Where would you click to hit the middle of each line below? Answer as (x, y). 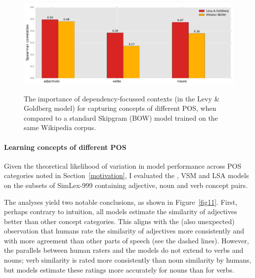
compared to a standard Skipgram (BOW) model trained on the (121, 117)
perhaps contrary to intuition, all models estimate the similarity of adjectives (121, 211)
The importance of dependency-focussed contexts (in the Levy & (122, 98)
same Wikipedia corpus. (60, 127)
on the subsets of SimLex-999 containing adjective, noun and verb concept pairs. (126, 185)
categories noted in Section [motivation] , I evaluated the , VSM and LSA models (127, 175)
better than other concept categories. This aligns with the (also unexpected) (119, 221)
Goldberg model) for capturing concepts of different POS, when (120, 108)
